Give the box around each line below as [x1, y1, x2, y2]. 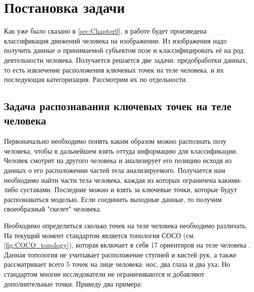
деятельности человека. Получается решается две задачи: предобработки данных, [4, 54, 248, 65]
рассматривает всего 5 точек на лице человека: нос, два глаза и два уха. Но [4, 259, 230, 269]
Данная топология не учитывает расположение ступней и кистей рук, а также [4, 249, 237, 259]
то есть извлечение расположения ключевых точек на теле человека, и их [4, 64, 224, 75]
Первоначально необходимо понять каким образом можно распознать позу [4, 136, 226, 146]
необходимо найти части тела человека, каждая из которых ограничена [4, 174, 216, 185]
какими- [218, 174, 242, 185]
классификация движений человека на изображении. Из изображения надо [4, 35, 227, 45]
